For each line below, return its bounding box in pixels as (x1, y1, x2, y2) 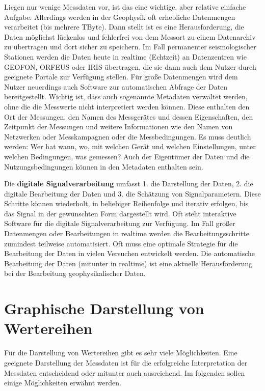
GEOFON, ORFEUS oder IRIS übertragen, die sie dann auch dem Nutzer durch (4, 61, 256, 72)
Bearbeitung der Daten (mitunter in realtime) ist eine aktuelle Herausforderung (4, 258, 253, 268)
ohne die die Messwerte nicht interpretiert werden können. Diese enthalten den (4, 101, 250, 111)
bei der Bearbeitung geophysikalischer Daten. (4, 268, 146, 278)
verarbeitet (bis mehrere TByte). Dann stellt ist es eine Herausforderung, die (4, 21, 244, 32)
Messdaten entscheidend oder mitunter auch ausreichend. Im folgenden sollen (4, 367, 245, 378)
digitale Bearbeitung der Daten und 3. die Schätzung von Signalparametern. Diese (4, 188, 261, 199)
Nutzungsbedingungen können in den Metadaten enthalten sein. (4, 161, 203, 172)
